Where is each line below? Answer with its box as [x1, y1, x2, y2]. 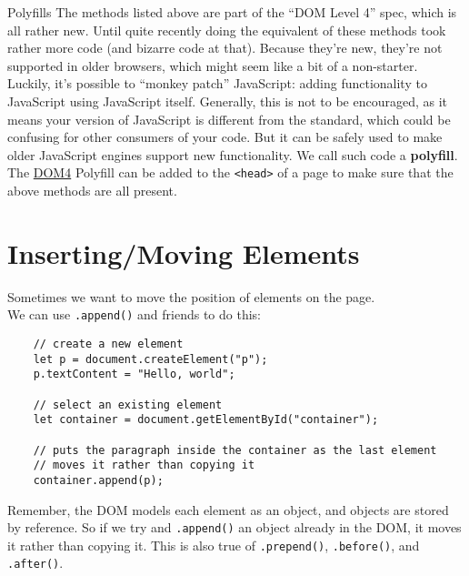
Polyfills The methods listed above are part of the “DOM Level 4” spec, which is [7, 3, 457, 21]
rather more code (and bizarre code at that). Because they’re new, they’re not [7, 38, 443, 57]
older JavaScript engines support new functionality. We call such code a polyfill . [7, 145, 458, 164]
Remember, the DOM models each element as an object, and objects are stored [7, 500, 449, 519]
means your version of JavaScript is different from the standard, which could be [7, 109, 451, 128]
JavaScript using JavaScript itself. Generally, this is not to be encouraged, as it [7, 91, 448, 110]
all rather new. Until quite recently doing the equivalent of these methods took [7, 20, 446, 39]
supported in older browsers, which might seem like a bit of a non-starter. [7, 56, 418, 75]
